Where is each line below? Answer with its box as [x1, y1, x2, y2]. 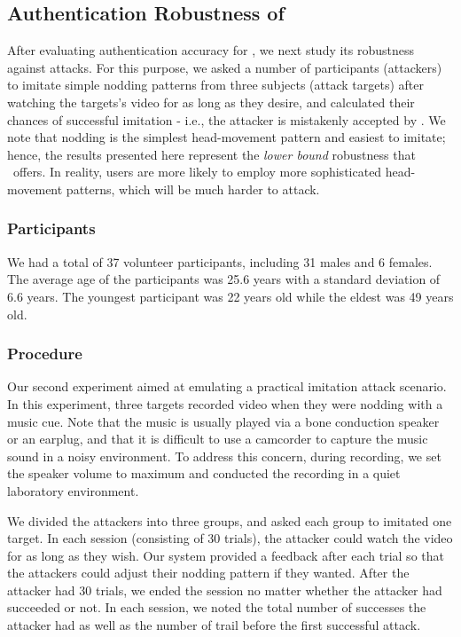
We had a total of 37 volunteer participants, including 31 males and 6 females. [7, 252, 433, 271]
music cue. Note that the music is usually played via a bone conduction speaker [7, 412, 440, 430]
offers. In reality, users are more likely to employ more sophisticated [12, 162, 382, 181]
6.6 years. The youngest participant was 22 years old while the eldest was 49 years [7, 287, 454, 305]
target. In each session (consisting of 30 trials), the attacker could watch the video [7, 529, 453, 547]
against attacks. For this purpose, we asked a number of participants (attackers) [7, 58, 442, 76]
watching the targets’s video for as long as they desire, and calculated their [7, 92, 415, 111]
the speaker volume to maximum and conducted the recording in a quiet [7, 464, 401, 483]
